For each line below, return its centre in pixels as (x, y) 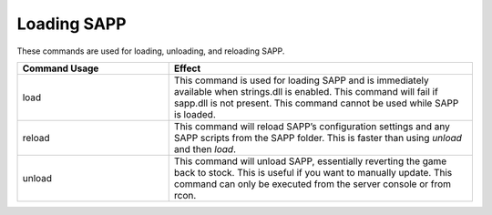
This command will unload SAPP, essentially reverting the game (310, 161)
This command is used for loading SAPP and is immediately (301, 80)
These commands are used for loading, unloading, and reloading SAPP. (151, 51)
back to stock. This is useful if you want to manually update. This (313, 172)
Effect (187, 68)
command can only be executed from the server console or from (312, 184)
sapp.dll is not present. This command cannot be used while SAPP (316, 103)
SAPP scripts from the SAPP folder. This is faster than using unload (318, 138)
